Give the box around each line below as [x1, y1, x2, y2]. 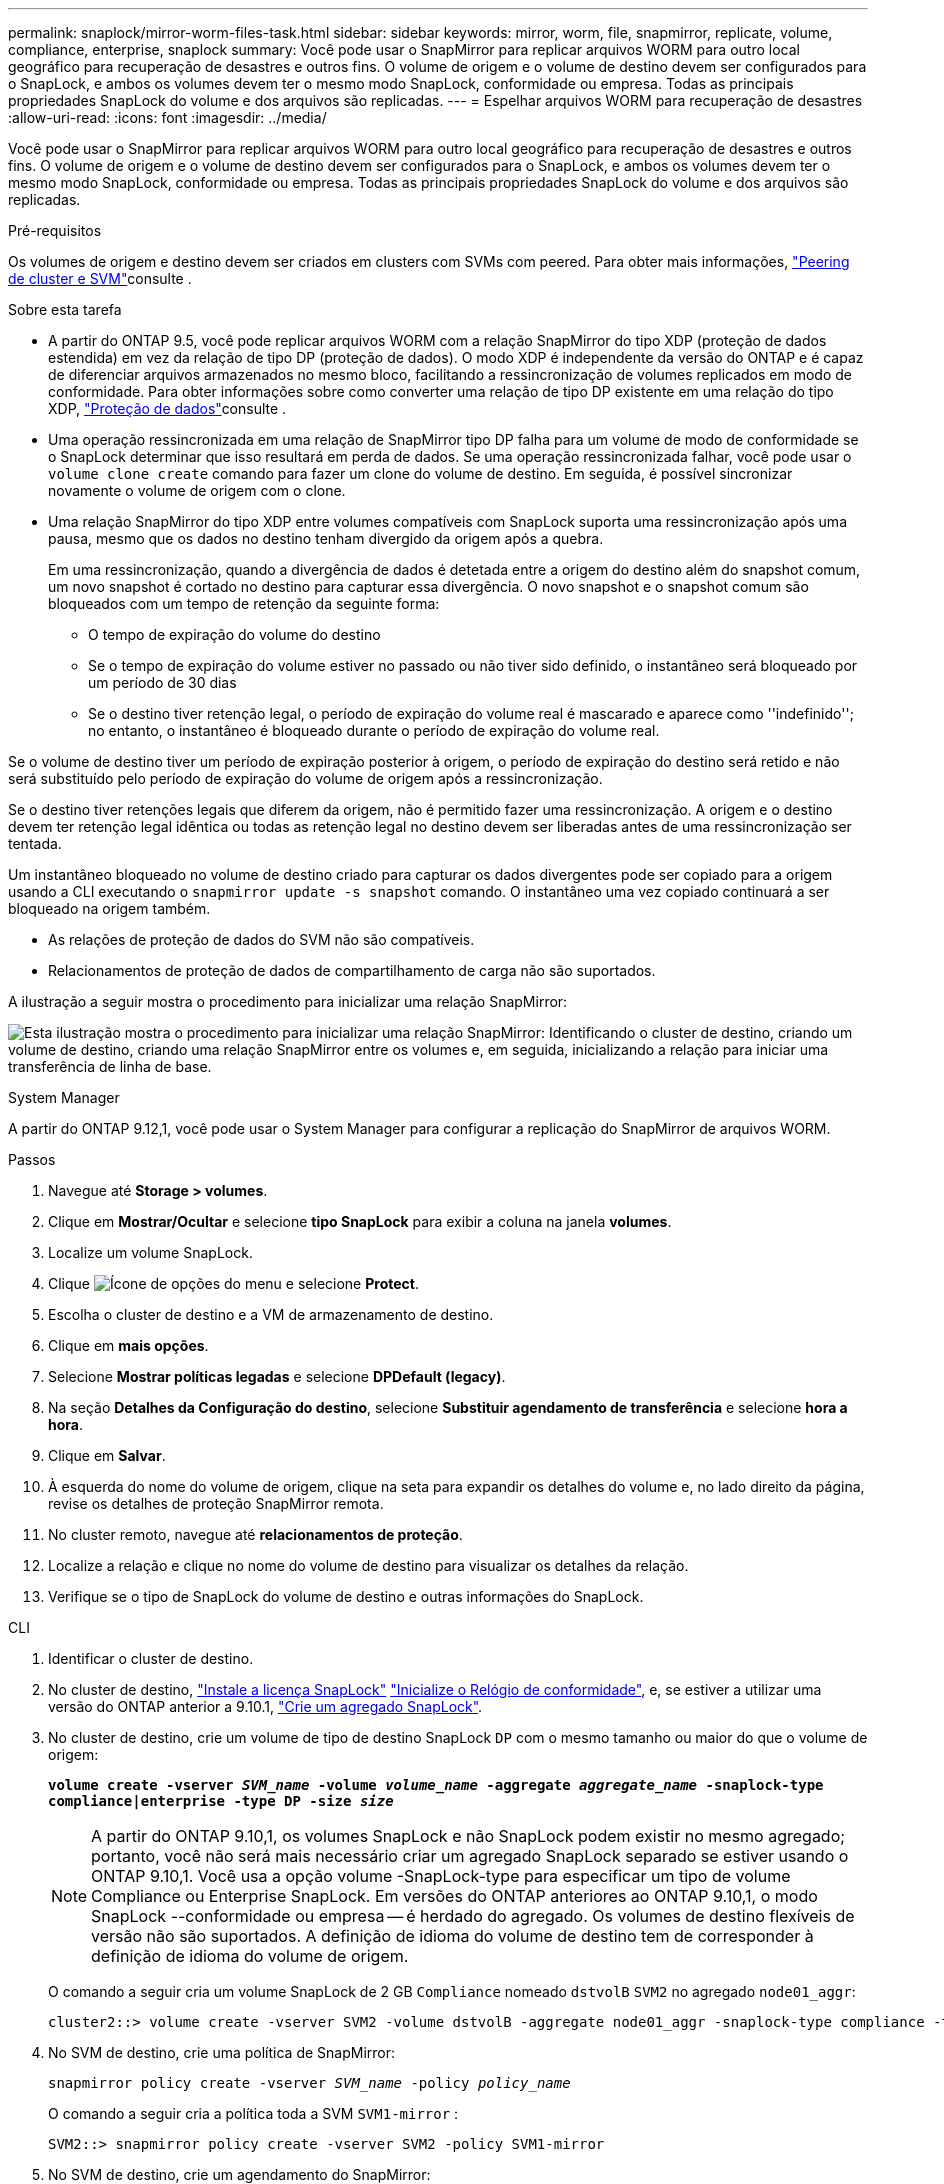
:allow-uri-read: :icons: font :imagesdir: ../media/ [8, 109, 327, 126]
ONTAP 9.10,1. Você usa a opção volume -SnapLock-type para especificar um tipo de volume [91, 1866, 791, 1886]
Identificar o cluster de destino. [48, 1650, 254, 1667]
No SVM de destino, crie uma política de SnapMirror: [48, 2044, 396, 2061]
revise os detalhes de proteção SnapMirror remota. [48, 1495, 384, 1512]
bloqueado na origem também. [8, 900, 211, 917]
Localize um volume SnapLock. [48, 1244, 253, 1261]
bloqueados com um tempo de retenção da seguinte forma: [48, 595, 440, 612]
